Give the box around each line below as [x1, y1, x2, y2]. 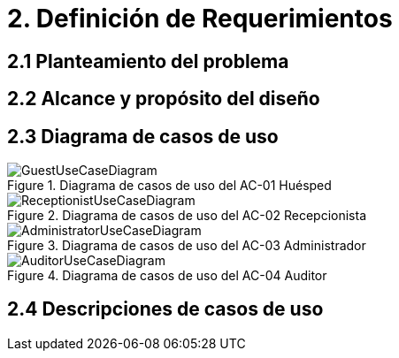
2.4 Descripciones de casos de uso [7, 298, 324, 321]
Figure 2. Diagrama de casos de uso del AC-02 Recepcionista [7, 208, 367, 224]
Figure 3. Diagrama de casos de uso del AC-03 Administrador [7, 238, 366, 254]
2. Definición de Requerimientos [7, 4, 393, 34]
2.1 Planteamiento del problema [7, 50, 289, 72]
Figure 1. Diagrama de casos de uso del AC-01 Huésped [7, 178, 332, 194]
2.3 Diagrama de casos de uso [7, 125, 279, 148]
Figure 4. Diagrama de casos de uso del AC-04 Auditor [7, 268, 327, 284]
